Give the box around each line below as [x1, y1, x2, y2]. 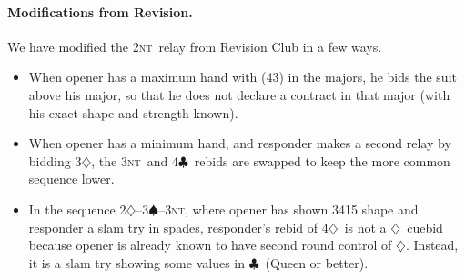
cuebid [407, 217, 443, 236]
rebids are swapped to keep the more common [194, 151, 450, 170]
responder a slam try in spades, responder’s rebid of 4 [28, 217, 329, 236]
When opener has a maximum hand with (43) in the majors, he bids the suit [28, 67, 457, 86]
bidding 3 [28, 151, 82, 170]
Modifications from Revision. [7, 2, 193, 21]
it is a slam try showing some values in [28, 253, 246, 272]
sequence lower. [28, 169, 115, 188]
